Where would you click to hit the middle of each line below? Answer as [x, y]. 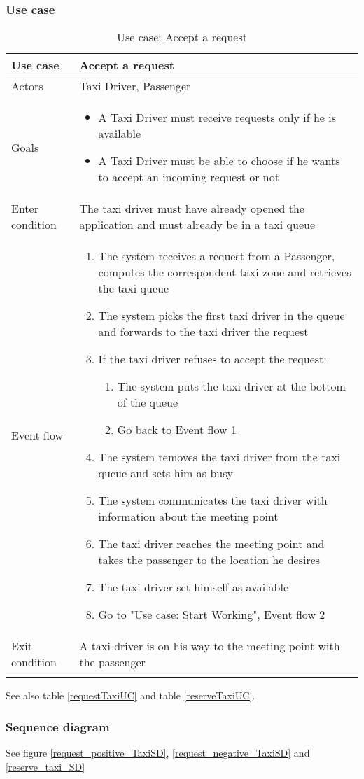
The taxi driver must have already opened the [192, 209]
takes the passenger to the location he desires [209, 560]
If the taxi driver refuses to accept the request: [212, 359]
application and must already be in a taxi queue [197, 225]
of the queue [148, 402]
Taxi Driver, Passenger [135, 86]
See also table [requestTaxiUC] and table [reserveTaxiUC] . [131, 695]
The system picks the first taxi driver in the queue [222, 316]
